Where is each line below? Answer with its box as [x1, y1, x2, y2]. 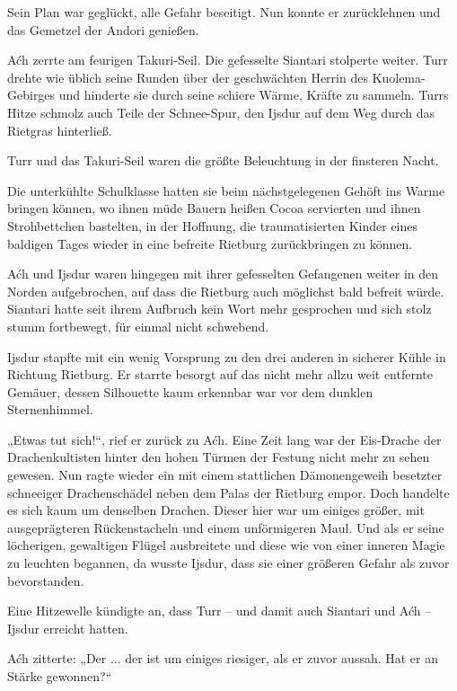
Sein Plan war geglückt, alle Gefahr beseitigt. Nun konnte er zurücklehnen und [7, 3, 441, 21]
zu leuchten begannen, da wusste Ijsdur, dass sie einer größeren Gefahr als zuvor [7, 554, 450, 572]
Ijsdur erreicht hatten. [7, 618, 128, 637]
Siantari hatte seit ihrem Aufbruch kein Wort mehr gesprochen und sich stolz [7, 299, 432, 318]
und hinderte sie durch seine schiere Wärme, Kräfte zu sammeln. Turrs [58, 85, 449, 104]
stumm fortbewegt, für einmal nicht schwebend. [7, 316, 269, 335]
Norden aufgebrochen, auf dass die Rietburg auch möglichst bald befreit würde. [7, 281, 444, 300]
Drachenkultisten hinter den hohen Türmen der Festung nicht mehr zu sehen [7, 447, 430, 466]
